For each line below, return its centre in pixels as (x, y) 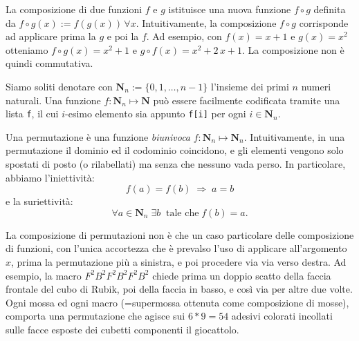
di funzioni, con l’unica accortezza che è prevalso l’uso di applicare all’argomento (176, 248)
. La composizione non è (293, 49)
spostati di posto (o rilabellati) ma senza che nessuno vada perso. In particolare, (176, 164)
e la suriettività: (39, 201)
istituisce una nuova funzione (230, 9)
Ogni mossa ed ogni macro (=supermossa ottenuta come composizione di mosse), (177, 302)
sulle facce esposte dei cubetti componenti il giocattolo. (122, 329)
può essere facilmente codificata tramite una (247, 100)
